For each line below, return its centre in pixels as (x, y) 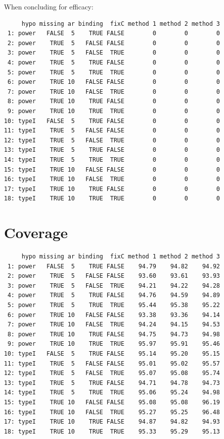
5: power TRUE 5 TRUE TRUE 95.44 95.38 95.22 (114, 305)
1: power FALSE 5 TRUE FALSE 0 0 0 (114, 33)
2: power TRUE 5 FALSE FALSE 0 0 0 (114, 43)
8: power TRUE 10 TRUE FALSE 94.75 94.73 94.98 (114, 334)
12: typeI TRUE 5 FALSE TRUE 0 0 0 (112, 140)
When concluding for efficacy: (49, 6)
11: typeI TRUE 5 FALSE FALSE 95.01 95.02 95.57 (112, 363)
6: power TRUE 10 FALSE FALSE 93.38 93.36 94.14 (114, 315)
